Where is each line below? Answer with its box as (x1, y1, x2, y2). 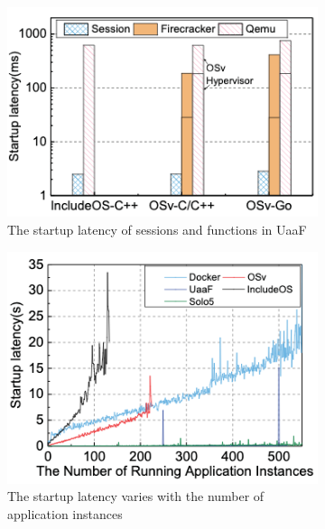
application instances (7, 504, 123, 523)
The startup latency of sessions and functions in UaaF (7, 220, 307, 239)
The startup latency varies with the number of (7, 487, 265, 506)
